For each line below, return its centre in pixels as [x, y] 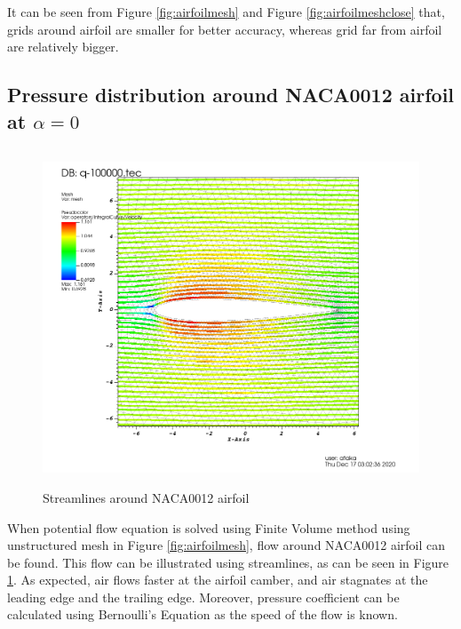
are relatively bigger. [63, 47]
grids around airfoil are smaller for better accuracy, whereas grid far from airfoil [225, 29]
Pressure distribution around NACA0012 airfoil [231, 95]
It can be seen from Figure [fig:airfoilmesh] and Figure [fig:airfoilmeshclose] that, [226, 12]
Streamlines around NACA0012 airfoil [146, 497]
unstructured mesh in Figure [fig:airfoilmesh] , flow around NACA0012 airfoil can [227, 545]
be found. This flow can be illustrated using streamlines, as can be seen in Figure [228, 562]
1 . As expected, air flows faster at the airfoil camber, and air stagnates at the [218, 580]
